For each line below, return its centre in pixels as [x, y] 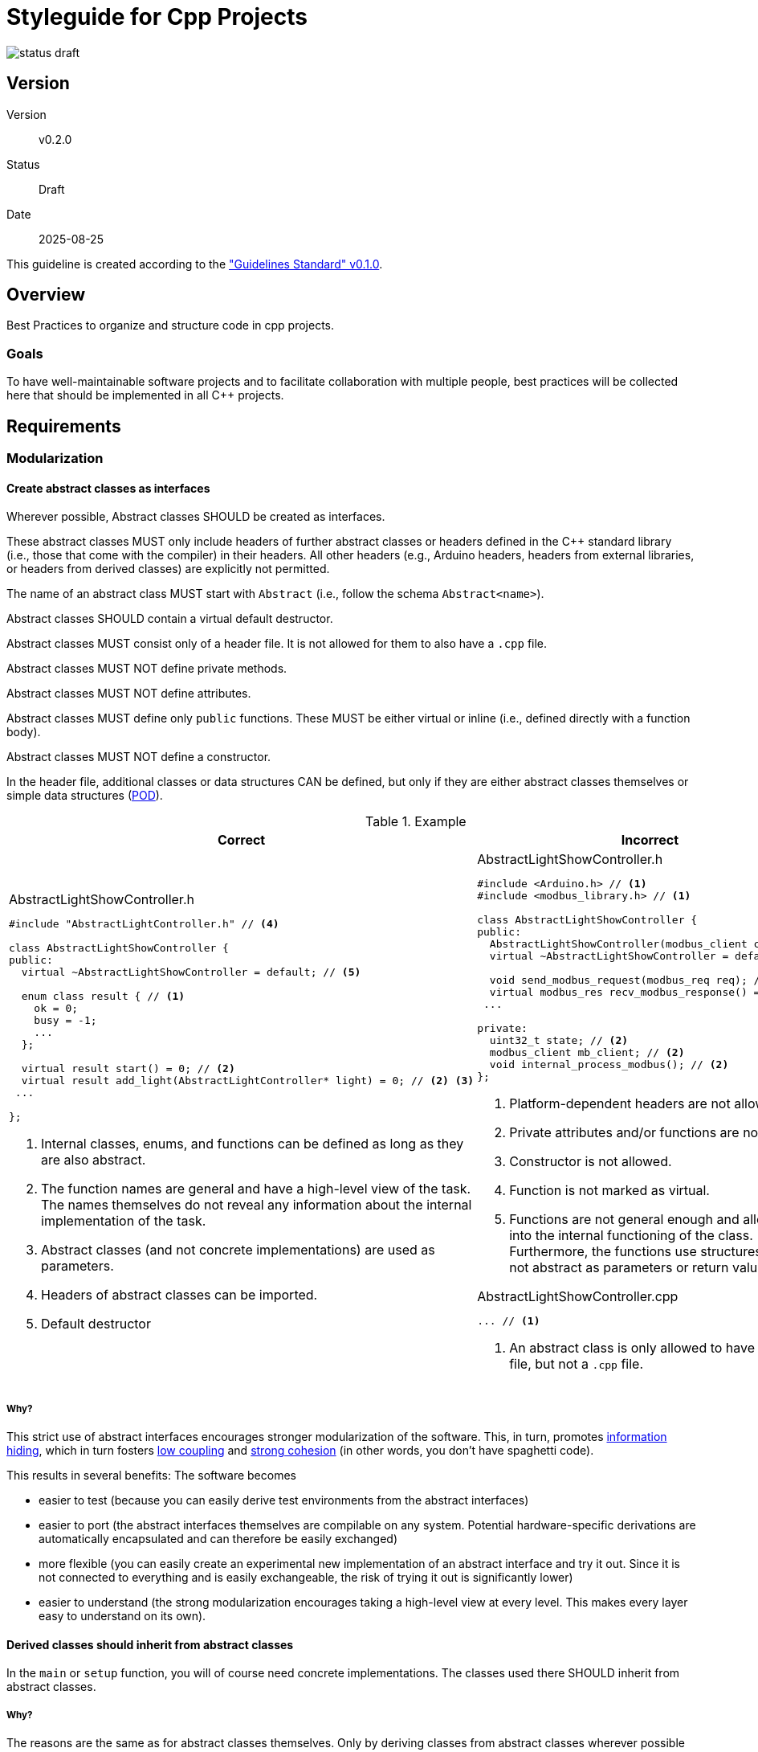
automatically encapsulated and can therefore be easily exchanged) [218, 1539]
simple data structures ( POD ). [85, 796]
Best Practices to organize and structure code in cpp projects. [171, 325]
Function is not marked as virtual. [609, 1191]
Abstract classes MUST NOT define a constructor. [139, 757]
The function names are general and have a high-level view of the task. [256, 1189]
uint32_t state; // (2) [559, 1041]
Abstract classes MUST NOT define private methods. [147, 669]
